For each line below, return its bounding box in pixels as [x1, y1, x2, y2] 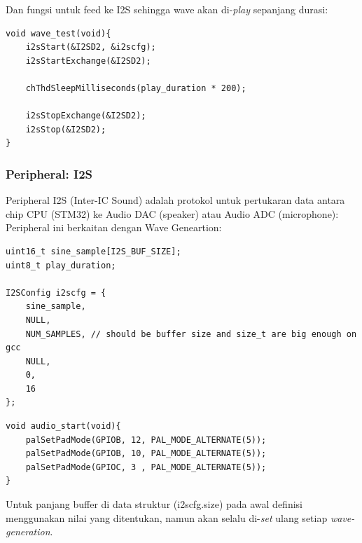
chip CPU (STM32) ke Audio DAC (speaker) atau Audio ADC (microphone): [6, 206, 339, 221]
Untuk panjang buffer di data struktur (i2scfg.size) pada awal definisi [6, 497, 302, 511]
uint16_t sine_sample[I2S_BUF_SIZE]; [6, 246, 181, 256]
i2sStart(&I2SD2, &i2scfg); [25, 42, 156, 53]
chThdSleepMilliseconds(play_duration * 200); [25, 83, 246, 93]
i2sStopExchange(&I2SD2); [25, 111, 146, 121]
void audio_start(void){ [6, 421, 121, 432]
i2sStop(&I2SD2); [25, 124, 106, 135]
